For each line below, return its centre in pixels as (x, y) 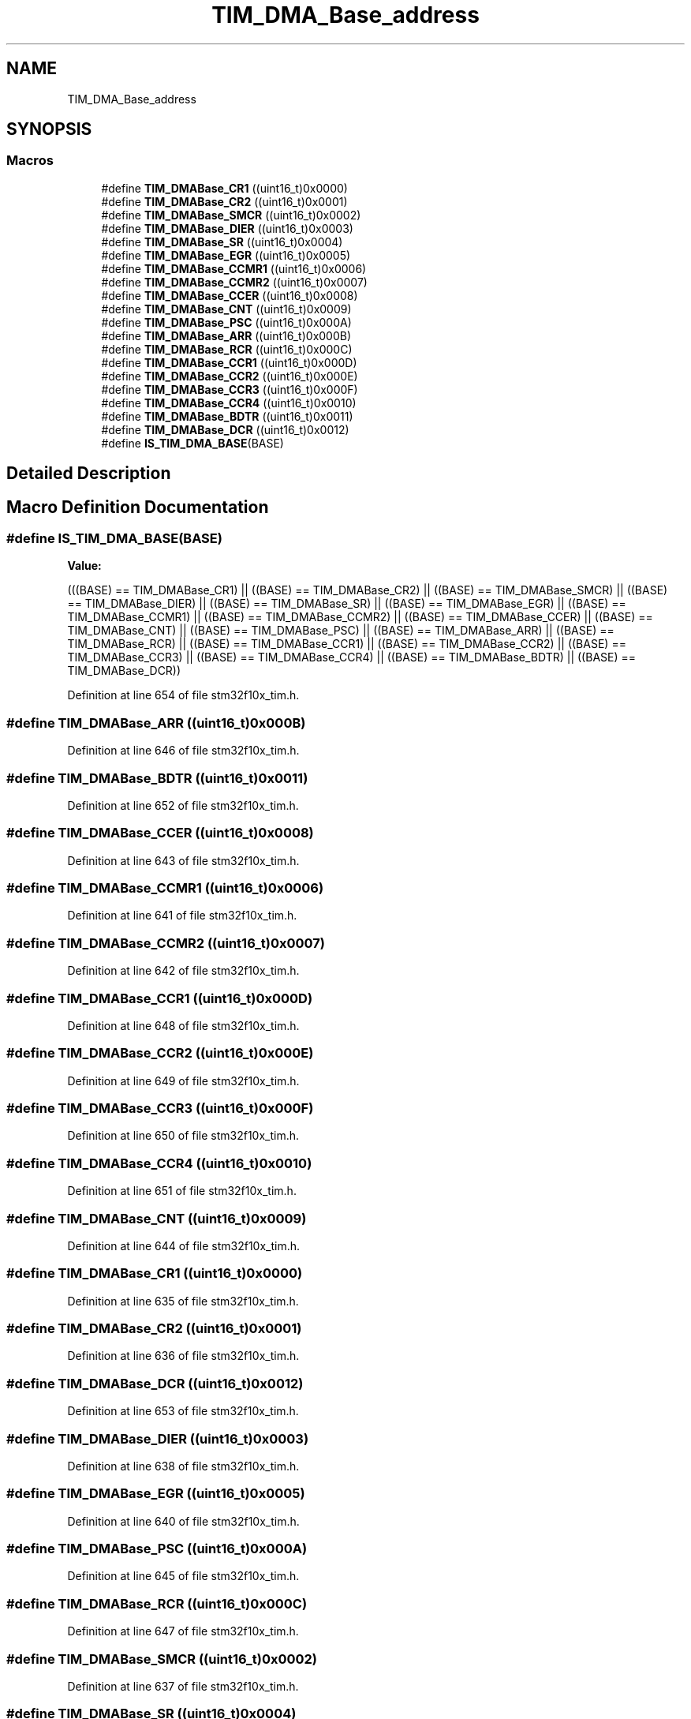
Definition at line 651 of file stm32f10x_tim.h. (182, 1191)
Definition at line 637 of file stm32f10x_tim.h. (183, 1686)
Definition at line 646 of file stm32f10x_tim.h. (183, 751)
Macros (30, 161)
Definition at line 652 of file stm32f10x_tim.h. (183, 805)
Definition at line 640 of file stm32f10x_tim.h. (183, 1521)
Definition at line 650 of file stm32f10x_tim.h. (183, 1136)
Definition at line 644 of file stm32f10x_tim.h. (184, 1245)
